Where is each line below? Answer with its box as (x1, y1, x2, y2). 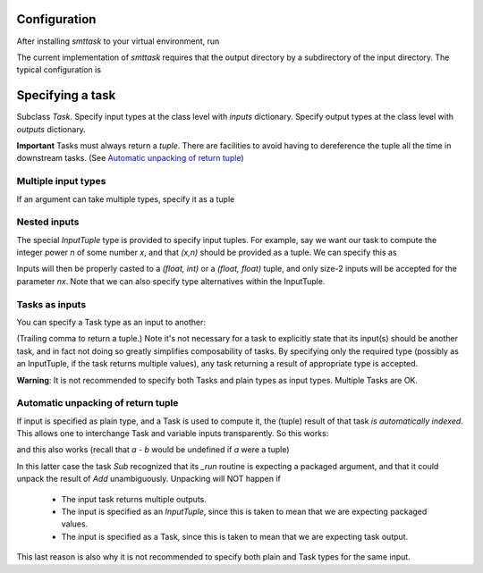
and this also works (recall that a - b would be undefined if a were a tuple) (16, 444, 290, 455)
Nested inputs (16, 215, 80, 228)
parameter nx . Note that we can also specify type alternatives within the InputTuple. (16, 275, 326, 286)
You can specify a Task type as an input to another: (16, 316, 206, 327)
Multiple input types (16, 175, 106, 188)
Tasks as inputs (16, 298, 87, 310)
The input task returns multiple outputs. (61, 493, 208, 504)
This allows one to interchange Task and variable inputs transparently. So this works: (16, 428, 329, 439)
